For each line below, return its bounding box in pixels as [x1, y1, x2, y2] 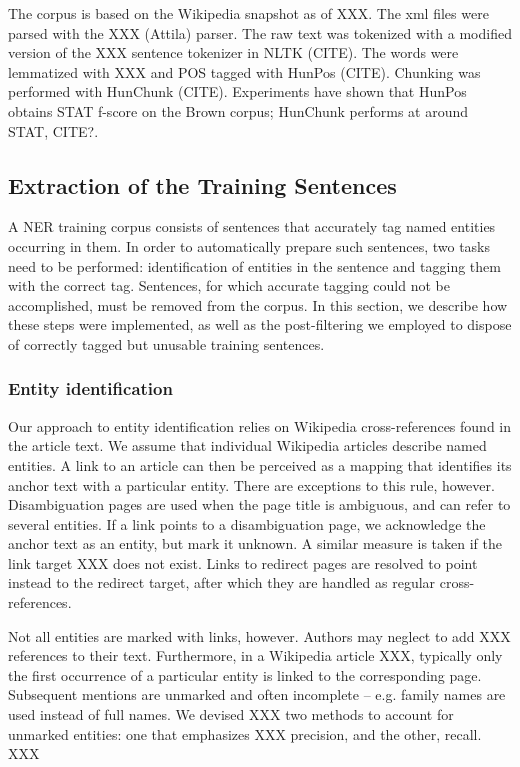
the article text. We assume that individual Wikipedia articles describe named [8, 435, 487, 456]
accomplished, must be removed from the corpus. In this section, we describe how [8, 294, 508, 315]
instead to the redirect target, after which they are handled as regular [8, 572, 436, 593]
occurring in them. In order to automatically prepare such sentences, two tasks [8, 235, 491, 256]
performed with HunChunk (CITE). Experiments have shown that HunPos [8, 81, 467, 102]
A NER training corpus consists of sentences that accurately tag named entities [8, 216, 496, 237]
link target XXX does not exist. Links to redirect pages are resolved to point [8, 552, 478, 573]
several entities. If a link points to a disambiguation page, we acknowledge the [8, 513, 486, 534]
